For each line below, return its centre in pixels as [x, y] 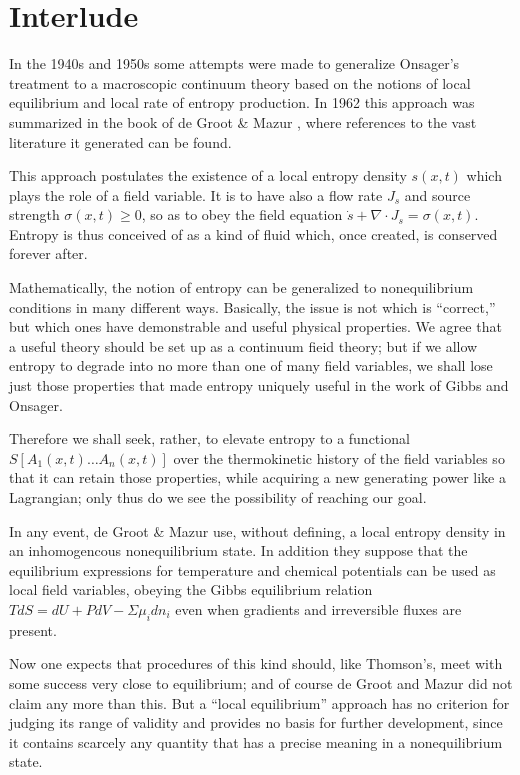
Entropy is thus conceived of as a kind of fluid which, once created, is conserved [253, 233]
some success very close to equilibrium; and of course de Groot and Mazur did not [261, 682]
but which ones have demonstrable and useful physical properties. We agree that [255, 326]
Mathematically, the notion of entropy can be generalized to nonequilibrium [241, 287]
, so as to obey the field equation [242, 214]
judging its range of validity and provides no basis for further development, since [256, 722]
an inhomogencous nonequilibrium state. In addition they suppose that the [238, 550]
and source [437, 194]
